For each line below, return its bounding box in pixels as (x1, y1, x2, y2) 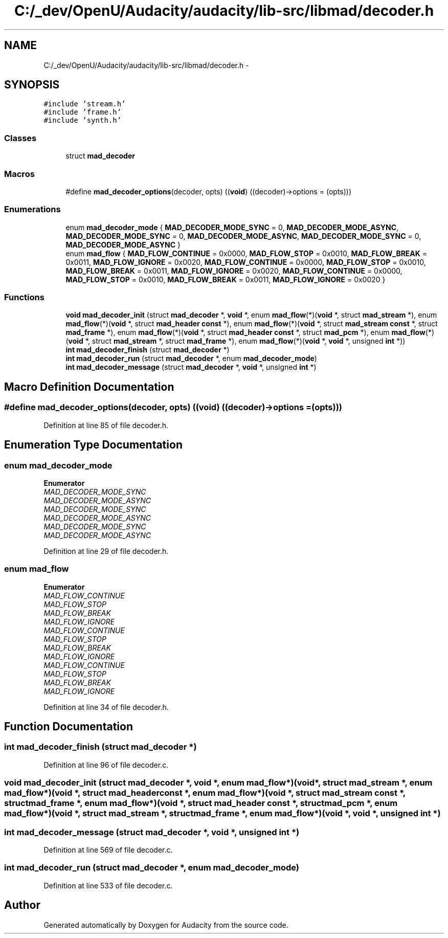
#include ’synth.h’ (43, 116, 122, 125)
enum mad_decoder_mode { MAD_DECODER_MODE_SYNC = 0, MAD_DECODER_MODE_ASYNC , (65, 222, 399, 232)
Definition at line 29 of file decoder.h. (43, 546, 169, 555)
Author (4, 899, 40, 912)
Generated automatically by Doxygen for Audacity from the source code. (43, 920, 288, 929)
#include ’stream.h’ (43, 100, 126, 108)
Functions (4, 292, 44, 303)
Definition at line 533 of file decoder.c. (43, 881, 173, 890)
